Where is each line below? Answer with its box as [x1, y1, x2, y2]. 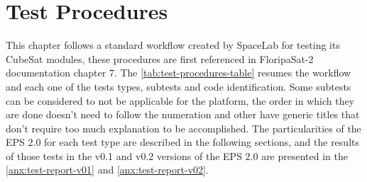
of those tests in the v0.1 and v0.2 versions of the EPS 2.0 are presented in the [6, 148, 349, 163]
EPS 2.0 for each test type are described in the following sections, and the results [6, 135, 359, 149]
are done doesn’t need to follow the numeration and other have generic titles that [6, 107, 360, 122]
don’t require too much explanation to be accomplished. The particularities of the [6, 120, 361, 135]
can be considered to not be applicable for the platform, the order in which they [6, 93, 355, 108]
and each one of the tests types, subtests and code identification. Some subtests [6, 79, 351, 93]
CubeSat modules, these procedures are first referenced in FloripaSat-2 [6, 51, 314, 66]
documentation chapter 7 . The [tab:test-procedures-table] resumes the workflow [6, 65, 351, 80]
